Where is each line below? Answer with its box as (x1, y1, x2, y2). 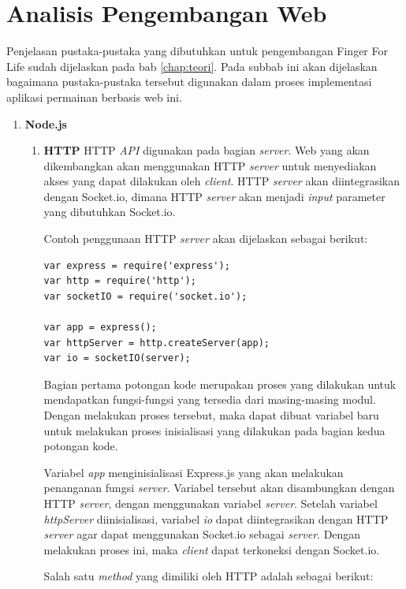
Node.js (24, 115, 67, 132)
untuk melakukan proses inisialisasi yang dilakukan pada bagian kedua (43, 422, 386, 438)
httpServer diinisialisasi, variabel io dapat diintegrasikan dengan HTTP (43, 510, 389, 527)
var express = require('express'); (43, 259, 230, 271)
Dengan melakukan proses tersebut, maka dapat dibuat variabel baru (43, 407, 379, 423)
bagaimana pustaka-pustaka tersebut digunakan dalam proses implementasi (6, 73, 372, 90)
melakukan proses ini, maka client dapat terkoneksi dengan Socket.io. (43, 541, 380, 557)
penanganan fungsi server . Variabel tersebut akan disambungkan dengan (43, 479, 395, 496)
